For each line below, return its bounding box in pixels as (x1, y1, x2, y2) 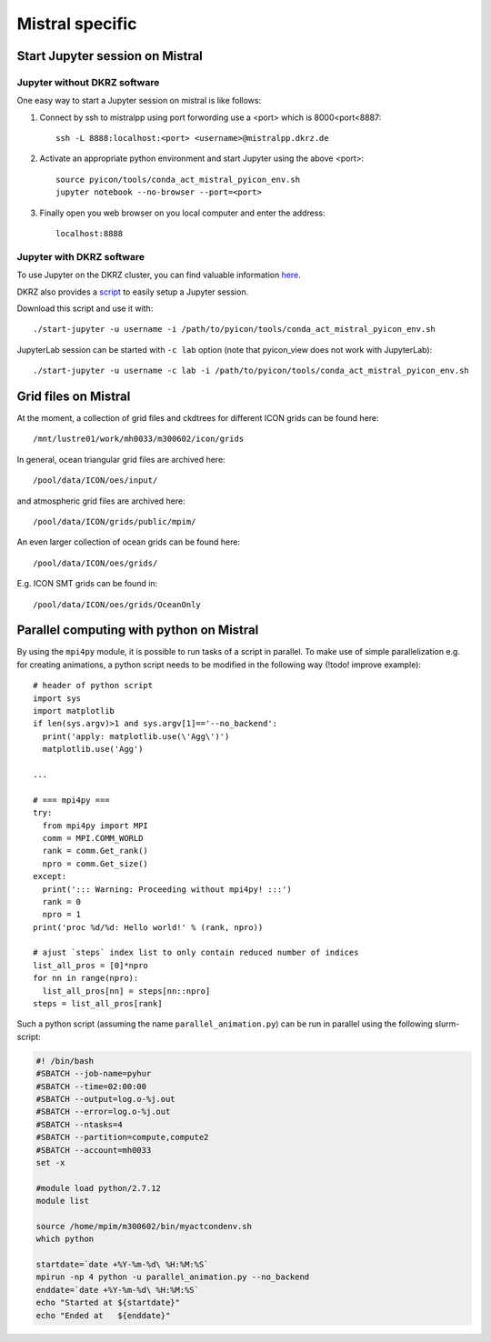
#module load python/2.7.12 (35, 1183, 161, 1193)
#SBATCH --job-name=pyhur (35, 1068, 152, 1079)
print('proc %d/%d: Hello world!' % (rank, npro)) (33, 922, 264, 932)
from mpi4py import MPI (42, 820, 149, 831)
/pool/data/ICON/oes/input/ (33, 476, 158, 486)
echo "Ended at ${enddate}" (35, 1310, 171, 1320)
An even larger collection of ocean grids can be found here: (16, 536, 241, 547)
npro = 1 (42, 909, 82, 920)
